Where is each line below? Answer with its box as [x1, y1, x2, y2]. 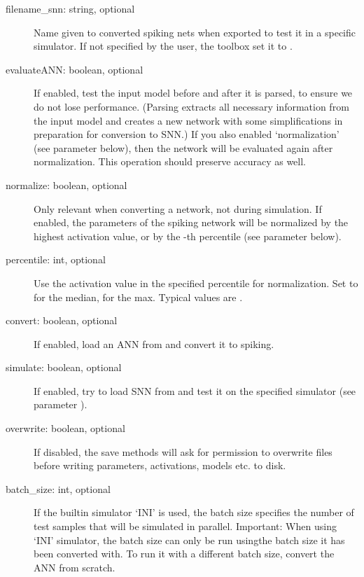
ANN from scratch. [34, 559, 115, 574]
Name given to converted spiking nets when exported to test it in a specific [34, 25, 356, 39]
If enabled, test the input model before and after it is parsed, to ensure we [34, 85, 353, 100]
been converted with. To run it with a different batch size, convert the [34, 546, 335, 561]
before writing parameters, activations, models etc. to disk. [34, 458, 286, 473]
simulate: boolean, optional [6, 360, 122, 375]
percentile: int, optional [6, 252, 106, 267]
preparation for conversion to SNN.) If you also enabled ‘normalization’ [34, 127, 339, 141]
